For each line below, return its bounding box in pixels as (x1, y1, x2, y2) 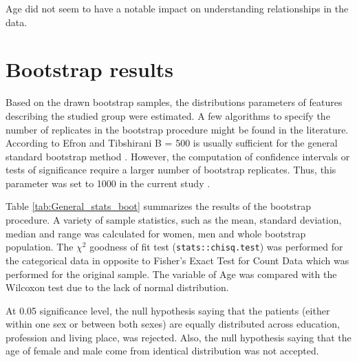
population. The (6, 239, 74, 254)
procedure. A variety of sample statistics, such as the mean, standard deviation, (6, 213, 342, 227)
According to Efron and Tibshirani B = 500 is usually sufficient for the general (6, 136, 338, 150)
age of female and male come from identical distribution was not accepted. (6, 343, 319, 358)
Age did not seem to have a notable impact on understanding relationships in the (6, 1, 349, 15)
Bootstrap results (6, 55, 174, 83)
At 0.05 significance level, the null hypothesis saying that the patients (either (6, 303, 330, 317)
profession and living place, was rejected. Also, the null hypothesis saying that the (6, 330, 351, 344)
